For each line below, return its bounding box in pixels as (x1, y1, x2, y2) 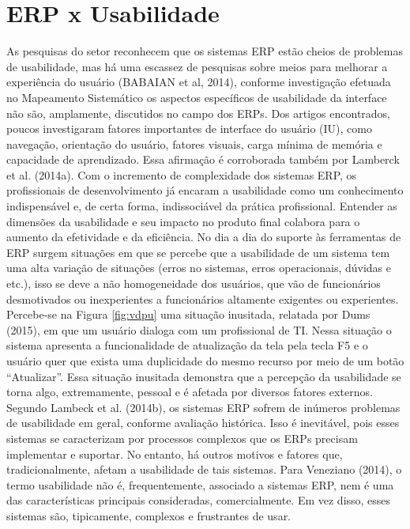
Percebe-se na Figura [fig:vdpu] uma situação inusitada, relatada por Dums (6, 306, 371, 323)
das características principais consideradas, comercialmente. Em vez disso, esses (6, 492, 391, 508)
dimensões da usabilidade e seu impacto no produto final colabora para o (6, 213, 360, 229)
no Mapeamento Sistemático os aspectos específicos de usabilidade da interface (6, 89, 387, 105)
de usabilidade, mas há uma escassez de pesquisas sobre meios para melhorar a (6, 58, 388, 74)
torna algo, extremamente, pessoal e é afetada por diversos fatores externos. (6, 384, 373, 400)
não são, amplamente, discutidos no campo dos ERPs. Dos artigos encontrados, (6, 104, 391, 121)
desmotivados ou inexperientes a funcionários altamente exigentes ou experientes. (6, 290, 399, 307)
